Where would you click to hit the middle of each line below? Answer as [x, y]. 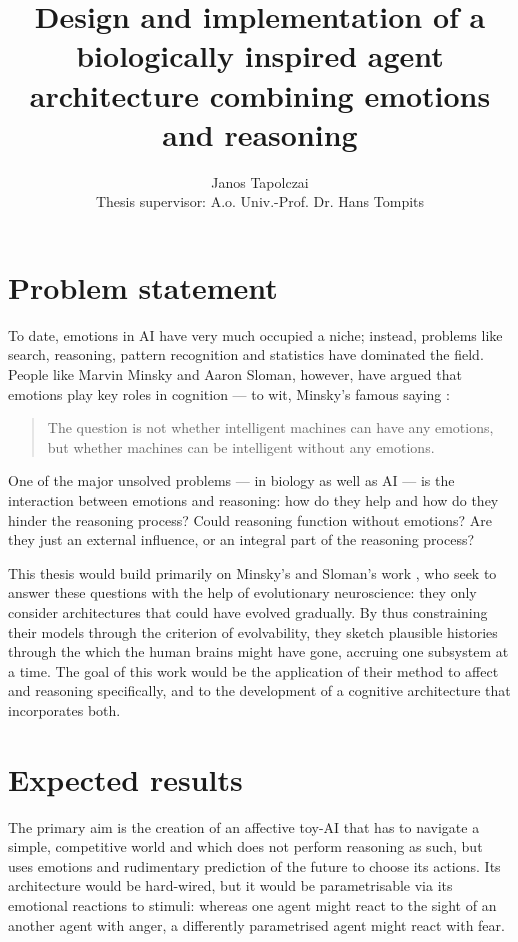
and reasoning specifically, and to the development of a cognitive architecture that [259, 690]
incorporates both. [64, 709]
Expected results [125, 778]
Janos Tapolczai [260, 181]
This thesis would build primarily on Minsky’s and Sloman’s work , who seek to [252, 572]
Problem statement [143, 286]
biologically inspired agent [260, 55]
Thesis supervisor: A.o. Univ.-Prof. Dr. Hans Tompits [260, 201]
